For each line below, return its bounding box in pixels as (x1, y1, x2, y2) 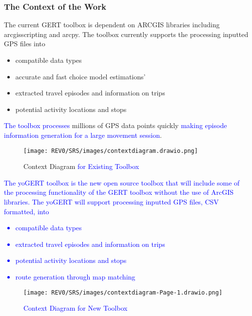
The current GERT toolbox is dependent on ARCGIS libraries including (4, 19, 220, 30)
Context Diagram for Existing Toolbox (23, 161, 139, 171)
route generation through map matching (15, 271, 136, 281)
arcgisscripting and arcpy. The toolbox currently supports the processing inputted (4, 29, 249, 39)
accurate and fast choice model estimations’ (15, 71, 146, 81)
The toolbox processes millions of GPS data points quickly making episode (4, 120, 227, 130)
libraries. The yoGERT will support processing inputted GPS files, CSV (4, 197, 219, 206)
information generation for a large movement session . (4, 130, 162, 140)
